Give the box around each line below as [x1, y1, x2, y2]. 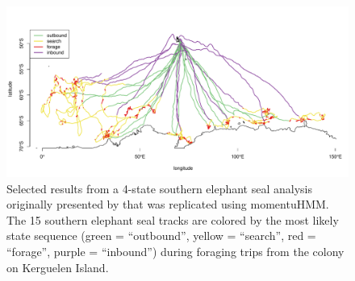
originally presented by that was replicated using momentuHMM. [6, 196, 329, 213]
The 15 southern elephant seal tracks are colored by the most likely [6, 211, 339, 228]
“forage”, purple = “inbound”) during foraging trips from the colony [6, 242, 345, 259]
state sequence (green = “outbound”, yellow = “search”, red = [6, 227, 316, 244]
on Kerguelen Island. [6, 258, 109, 275]
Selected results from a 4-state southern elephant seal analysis [6, 180, 313, 196]
